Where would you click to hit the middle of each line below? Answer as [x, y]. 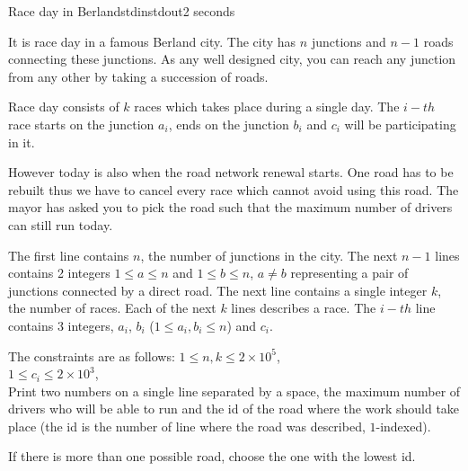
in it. [22, 142]
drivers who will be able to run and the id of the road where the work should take [234, 409]
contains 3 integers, [61, 325]
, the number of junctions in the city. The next [269, 255]
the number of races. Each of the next [112, 308]
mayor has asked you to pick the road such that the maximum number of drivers [230, 207]
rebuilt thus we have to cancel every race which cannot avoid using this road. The [234, 189]
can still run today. [61, 224]
